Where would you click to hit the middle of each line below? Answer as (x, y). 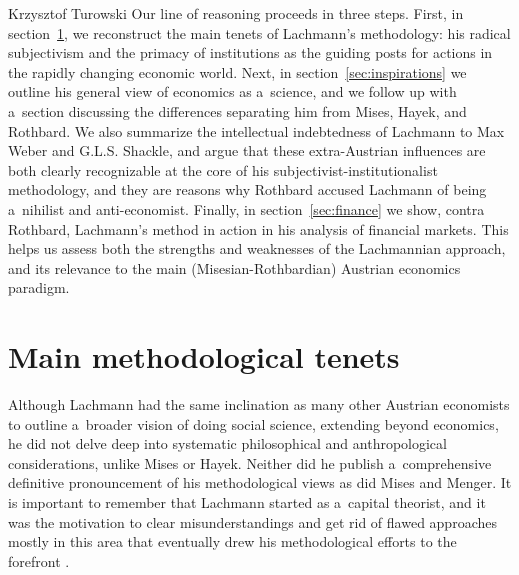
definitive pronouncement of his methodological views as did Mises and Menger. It (260, 482)
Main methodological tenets (204, 356)
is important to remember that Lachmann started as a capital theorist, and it (247, 502)
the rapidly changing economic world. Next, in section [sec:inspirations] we (237, 71)
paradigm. (39, 287)
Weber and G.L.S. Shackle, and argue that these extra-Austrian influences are (247, 150)
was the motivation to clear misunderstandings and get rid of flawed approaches (252, 521)
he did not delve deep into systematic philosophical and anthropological (227, 443)
